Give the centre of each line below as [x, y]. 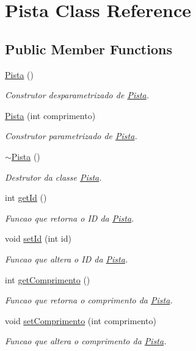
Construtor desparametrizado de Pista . [77, 95]
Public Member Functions [89, 49]
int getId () [26, 197]
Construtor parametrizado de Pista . [71, 136]
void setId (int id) [38, 238]
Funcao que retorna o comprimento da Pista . [89, 300]
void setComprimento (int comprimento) [81, 320]
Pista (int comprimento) [50, 115]
